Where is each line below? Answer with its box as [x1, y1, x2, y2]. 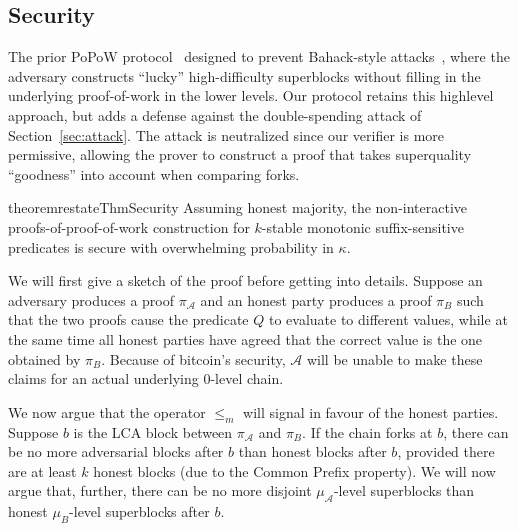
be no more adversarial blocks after [8, 441, 224, 462]
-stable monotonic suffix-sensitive [261, 216, 464, 237]
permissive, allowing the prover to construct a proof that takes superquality [8, 144, 472, 165]
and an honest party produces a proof [200, 289, 432, 310]
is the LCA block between [73, 421, 233, 442]
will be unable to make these [306, 348, 483, 369]
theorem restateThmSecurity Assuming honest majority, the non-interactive [8, 197, 468, 218]
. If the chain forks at [302, 421, 433, 442]
